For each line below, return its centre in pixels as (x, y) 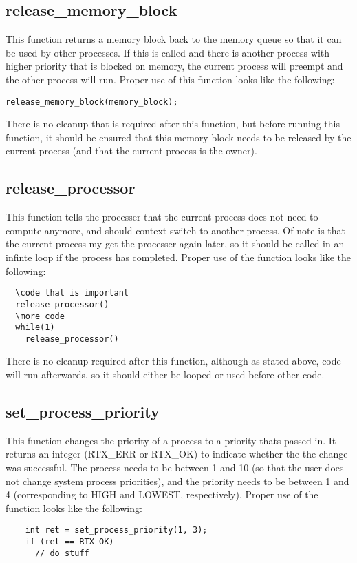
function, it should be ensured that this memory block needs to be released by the (178, 137)
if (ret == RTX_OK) (69, 542)
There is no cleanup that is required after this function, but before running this (173, 124)
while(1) (35, 328)
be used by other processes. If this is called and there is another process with (168, 52)
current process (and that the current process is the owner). (131, 151)
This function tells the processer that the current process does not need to (162, 217)
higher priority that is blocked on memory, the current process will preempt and (174, 66)
